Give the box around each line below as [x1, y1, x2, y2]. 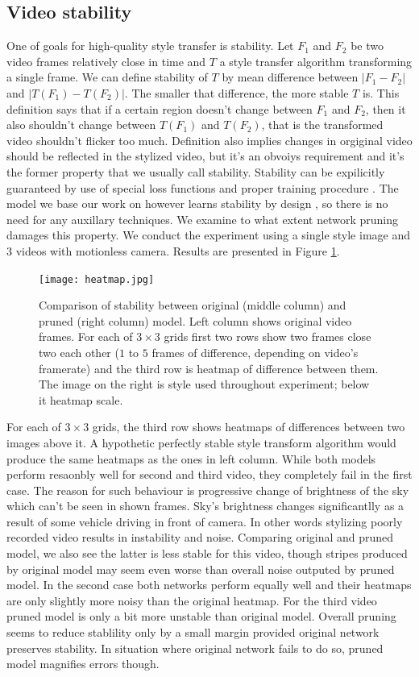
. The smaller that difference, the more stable [124, 84, 349, 101]
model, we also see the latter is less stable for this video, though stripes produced [6, 545, 408, 562]
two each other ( [39, 343, 119, 360]
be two [351, 37, 384, 54]
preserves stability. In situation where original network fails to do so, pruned [6, 639, 384, 656]
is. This [362, 84, 400, 101]
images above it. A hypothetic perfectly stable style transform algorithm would [6, 434, 396, 451]
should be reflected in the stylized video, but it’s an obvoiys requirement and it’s [6, 147, 404, 164]
